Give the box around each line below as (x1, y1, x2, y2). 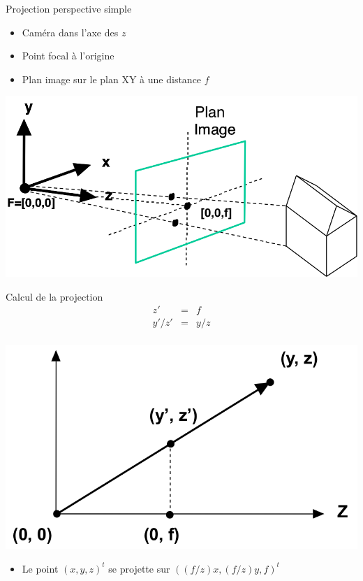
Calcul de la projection (6, 289, 103, 303)
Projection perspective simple (6, 1, 132, 15)
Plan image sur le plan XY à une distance (22, 71, 202, 86)
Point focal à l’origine (22, 48, 114, 63)
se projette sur (108, 561, 170, 575)
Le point (22, 561, 59, 575)
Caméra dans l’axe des (22, 24, 119, 39)
